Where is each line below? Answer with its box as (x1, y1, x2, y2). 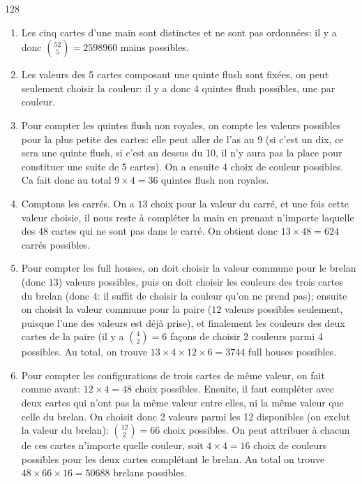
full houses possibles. (248, 344, 337, 359)
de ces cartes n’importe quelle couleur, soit (21, 438, 204, 453)
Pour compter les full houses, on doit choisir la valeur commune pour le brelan (21, 261, 356, 275)
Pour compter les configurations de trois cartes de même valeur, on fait (21, 367, 325, 382)
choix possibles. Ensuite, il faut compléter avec (135, 381, 335, 396)
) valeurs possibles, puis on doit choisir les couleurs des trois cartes (58, 274, 343, 288)
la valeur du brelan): (21, 423, 109, 437)
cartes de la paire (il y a (21, 329, 124, 344)
